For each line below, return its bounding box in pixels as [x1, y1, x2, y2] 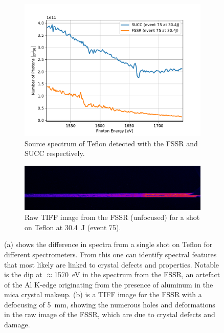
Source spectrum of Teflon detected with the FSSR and [25, 138, 198, 148]
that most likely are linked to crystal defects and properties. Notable [4, 259, 219, 270]
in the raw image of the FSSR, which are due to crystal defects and [4, 309, 215, 320]
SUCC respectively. [25, 148, 85, 159]
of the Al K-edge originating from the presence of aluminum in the [4, 279, 213, 290]
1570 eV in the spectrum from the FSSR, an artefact [54, 269, 220, 280]
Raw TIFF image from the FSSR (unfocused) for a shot [25, 212, 200, 223]
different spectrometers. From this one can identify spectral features [4, 249, 217, 259]
